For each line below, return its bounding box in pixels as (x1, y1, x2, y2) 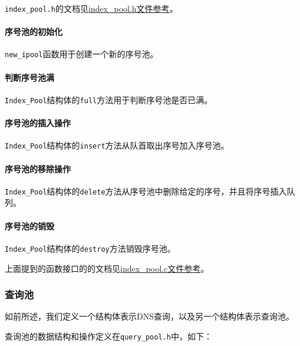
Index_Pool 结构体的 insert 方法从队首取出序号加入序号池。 (5, 139, 229, 151)
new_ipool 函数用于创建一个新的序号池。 (5, 48, 159, 60)
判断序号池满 (5, 71, 54, 83)
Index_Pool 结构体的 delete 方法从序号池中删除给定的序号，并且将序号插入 (5, 184, 287, 197)
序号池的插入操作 (5, 117, 71, 129)
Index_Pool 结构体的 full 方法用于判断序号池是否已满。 (5, 93, 213, 106)
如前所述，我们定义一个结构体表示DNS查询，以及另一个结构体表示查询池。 (5, 310, 294, 322)
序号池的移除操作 (5, 162, 71, 174)
